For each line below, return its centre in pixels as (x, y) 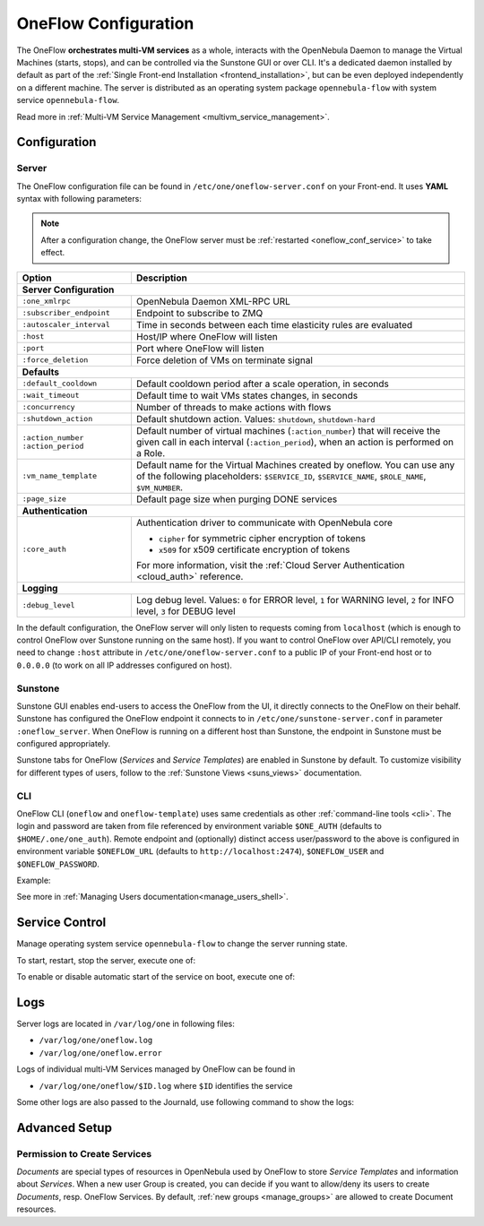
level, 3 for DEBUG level (186, 611)
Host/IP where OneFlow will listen (207, 336)
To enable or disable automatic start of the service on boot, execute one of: (156, 977)
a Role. (151, 453)
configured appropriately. (64, 744)
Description (161, 278)
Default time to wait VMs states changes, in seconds (247, 395)
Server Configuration (68, 289)
